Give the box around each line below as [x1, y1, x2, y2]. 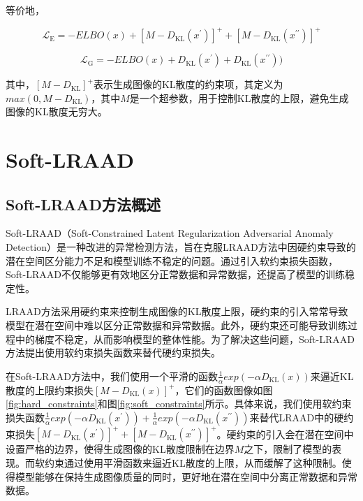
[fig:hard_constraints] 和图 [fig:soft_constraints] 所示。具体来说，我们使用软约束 [6, 396, 352, 411]
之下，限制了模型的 [244, 442, 332, 456]
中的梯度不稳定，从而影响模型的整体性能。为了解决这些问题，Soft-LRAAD [15, 331, 355, 346]
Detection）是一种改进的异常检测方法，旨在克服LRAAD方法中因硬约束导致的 [6, 240, 356, 254]
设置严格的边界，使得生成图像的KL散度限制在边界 [6, 442, 235, 456]
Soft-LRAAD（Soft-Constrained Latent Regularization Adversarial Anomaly [6, 226, 334, 240]
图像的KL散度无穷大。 [6, 104, 108, 119]
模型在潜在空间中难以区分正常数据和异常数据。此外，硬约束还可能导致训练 [6, 318, 348, 333]
